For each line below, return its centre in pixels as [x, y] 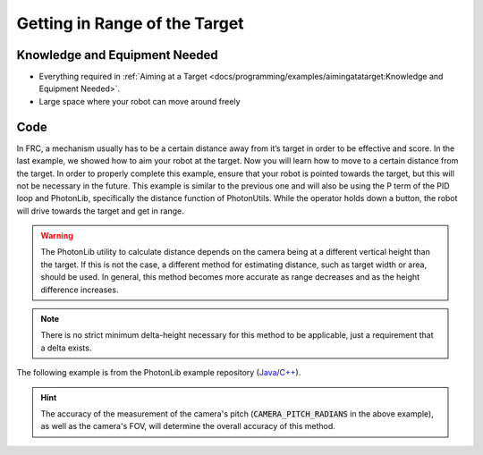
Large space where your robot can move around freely [140, 101]
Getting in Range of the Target [131, 23]
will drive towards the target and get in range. [100, 211]
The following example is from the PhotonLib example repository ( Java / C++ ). [159, 373]
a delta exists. [66, 348]
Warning [57, 236]
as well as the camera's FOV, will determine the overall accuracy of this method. [188, 426]
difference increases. [80, 290]
